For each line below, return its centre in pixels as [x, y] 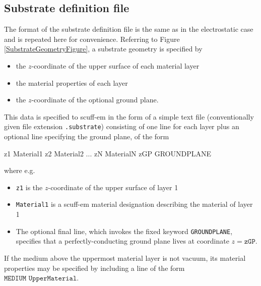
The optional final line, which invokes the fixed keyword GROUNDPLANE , [124, 231]
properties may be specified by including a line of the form [94, 268]
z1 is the [29, 187]
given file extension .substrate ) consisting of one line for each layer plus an [122, 126]
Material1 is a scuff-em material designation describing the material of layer [134, 204]
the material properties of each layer [72, 82]
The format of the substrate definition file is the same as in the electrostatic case [129, 29]
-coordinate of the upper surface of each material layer [115, 65]
